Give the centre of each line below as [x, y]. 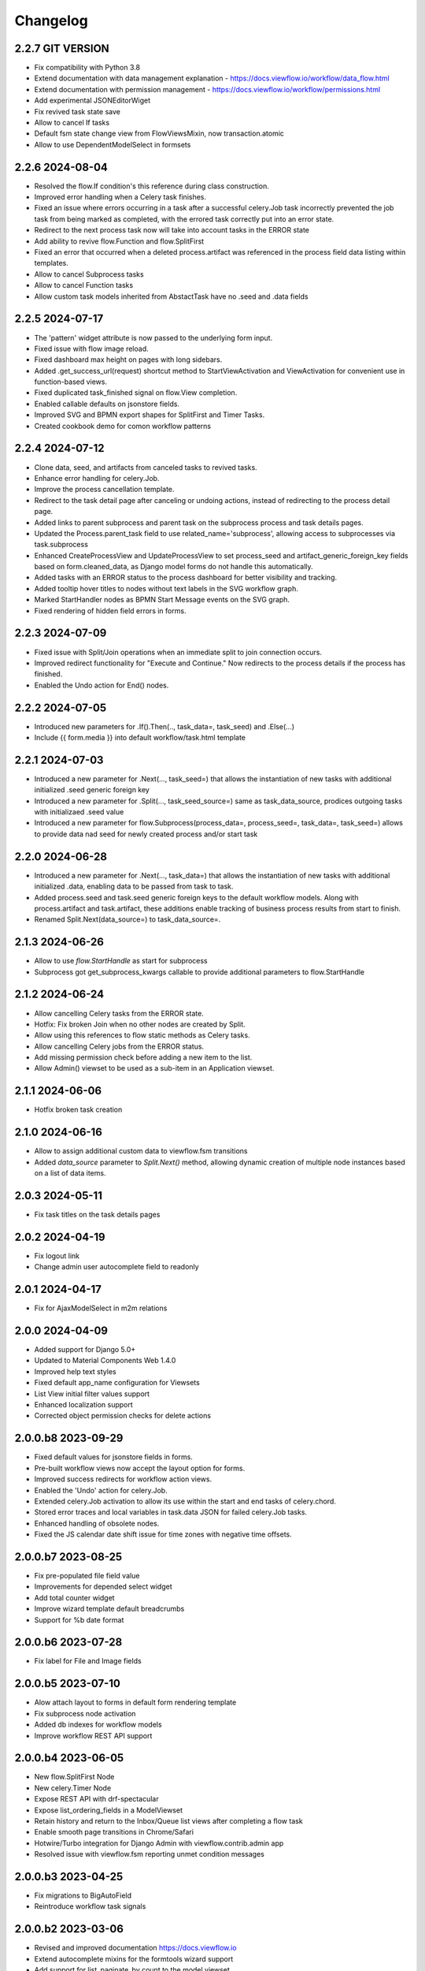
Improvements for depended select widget [103, 1587]
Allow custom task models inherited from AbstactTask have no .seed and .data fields [171, 296]
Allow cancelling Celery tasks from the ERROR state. [119, 1013]
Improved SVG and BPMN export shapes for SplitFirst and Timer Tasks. [150, 415]
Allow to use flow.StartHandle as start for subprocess [121, 961]
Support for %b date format [79, 1619]
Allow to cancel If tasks [72, 123]
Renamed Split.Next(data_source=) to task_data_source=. [128, 919]
